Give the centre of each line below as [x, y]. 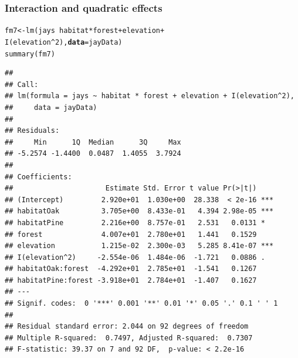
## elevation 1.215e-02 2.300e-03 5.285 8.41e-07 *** [139, 246]
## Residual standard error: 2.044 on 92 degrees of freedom [127, 327]
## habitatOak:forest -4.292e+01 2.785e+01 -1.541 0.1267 [131, 269]
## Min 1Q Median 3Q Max [93, 142]
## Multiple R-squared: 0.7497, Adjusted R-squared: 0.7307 [129, 338]
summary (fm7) [30, 54]
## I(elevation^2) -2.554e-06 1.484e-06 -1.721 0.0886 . [135, 257]
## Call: [22, 84]
